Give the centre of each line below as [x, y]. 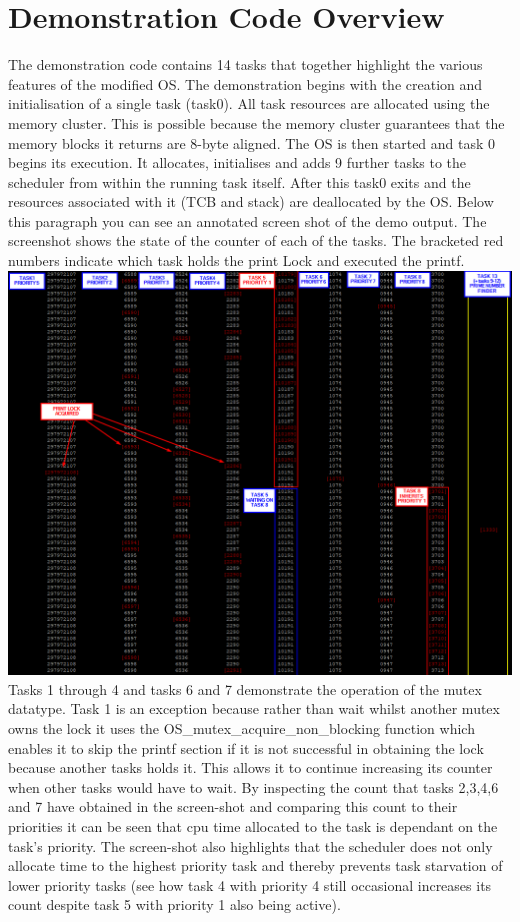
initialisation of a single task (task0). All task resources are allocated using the [249, 103]
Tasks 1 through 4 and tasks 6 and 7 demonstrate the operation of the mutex [245, 688]
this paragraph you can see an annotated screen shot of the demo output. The [247, 220]
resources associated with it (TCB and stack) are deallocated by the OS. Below [251, 201]
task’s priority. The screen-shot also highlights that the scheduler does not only [250, 845]
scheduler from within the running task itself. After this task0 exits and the [239, 181]
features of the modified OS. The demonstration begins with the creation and [245, 83]
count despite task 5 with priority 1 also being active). [174, 904]
